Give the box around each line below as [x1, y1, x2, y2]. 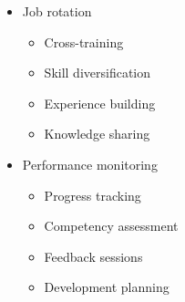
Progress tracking [44, 185, 141, 204]
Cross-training [44, 32, 124, 51]
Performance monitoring [22, 154, 158, 173]
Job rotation [22, 2, 92, 20]
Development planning [44, 277, 170, 297]
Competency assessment [44, 216, 179, 235]
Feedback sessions [44, 246, 143, 266]
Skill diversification [44, 63, 151, 82]
